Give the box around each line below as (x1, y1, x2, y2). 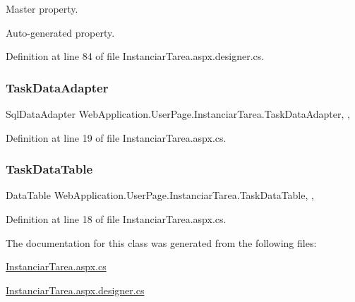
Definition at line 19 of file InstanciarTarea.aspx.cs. (6, 130, 227, 145)
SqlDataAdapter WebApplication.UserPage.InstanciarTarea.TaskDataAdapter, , (6, 107, 350, 121)
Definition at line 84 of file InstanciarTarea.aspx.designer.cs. (6, 49, 265, 64)
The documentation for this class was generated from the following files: (6, 235, 317, 250)
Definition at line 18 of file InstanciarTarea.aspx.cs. (6, 212, 227, 226)
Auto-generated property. (6, 25, 115, 40)
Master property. (6, 1, 78, 16)
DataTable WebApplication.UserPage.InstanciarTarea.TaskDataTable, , (6, 188, 314, 203)
